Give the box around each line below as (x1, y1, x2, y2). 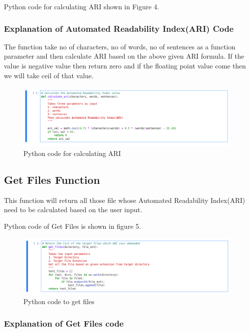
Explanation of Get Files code (4, 317, 124, 329)
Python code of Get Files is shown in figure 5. (4, 221, 141, 231)
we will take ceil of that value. (4, 70, 94, 80)
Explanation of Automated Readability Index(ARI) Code (4, 22, 234, 34)
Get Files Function (4, 172, 100, 187)
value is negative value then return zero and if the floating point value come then (4, 61, 246, 70)
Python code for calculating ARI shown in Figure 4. (4, 1, 159, 11)
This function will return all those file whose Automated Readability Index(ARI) (4, 195, 245, 205)
